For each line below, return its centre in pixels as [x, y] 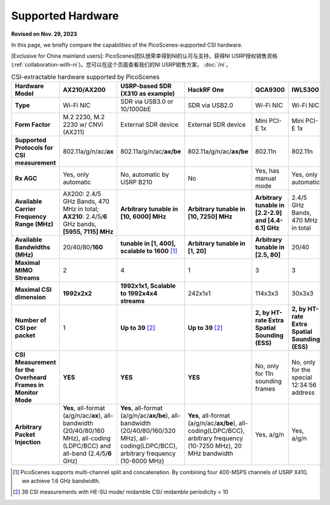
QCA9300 [270, 90]
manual [265, 179]
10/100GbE [136, 109]
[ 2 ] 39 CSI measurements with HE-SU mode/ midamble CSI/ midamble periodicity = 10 [121, 492]
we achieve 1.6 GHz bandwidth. [61, 481]
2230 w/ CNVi [83, 125]
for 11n [264, 374]
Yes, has [267, 171]
